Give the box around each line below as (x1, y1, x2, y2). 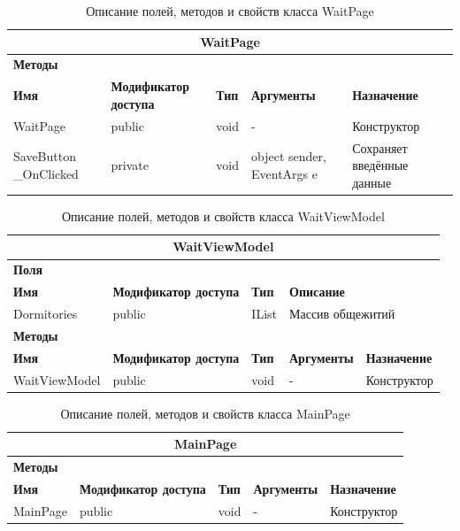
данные (352, 173, 392, 191)
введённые (352, 156, 409, 174)
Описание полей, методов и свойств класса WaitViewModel (61, 206, 385, 225)
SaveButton (13, 147, 76, 165)
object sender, (251, 147, 326, 165)
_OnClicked (13, 164, 79, 182)
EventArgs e (251, 164, 318, 182)
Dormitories (13, 304, 78, 322)
